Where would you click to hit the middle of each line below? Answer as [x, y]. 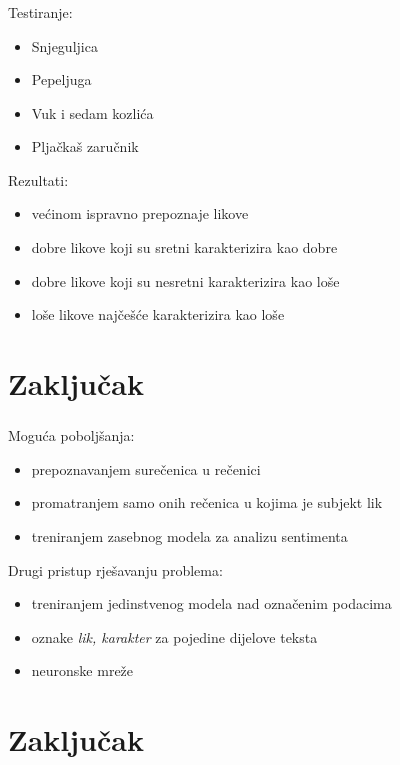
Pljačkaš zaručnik [85, 146]
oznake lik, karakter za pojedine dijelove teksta [174, 636]
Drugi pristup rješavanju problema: [115, 569]
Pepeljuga [61, 79]
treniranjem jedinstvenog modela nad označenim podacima [211, 603]
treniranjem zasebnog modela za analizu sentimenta [189, 535]
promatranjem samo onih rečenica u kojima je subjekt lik [207, 502]
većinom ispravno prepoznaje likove [140, 213]
